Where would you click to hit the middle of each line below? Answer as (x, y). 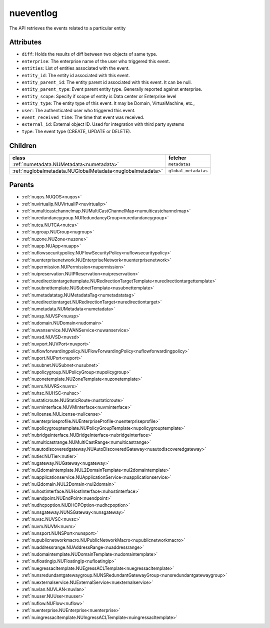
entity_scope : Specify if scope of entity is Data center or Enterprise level (99, 96)
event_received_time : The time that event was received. (83, 117)
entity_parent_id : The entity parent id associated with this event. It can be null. (107, 82)
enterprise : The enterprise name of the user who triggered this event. (96, 61)
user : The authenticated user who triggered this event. (79, 110)
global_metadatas (188, 171)
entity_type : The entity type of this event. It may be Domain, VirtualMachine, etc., (108, 103)
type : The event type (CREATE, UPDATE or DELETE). (76, 131)
